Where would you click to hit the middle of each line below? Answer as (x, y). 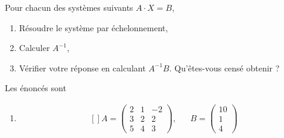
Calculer (34, 48)
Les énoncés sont (36, 88)
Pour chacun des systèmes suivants (69, 7)
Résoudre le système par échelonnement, (93, 27)
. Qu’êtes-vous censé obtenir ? (224, 67)
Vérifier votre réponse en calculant (82, 67)
